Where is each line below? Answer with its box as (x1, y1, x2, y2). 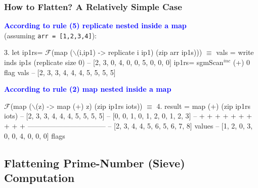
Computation (4, 170, 75, 185)
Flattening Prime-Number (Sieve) (4, 155, 185, 170)
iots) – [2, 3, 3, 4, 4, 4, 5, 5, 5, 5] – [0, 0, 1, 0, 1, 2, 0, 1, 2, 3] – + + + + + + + (4, 110, 252, 121)
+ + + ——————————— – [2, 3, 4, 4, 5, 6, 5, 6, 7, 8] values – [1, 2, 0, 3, (4, 120, 253, 131)
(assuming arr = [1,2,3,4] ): (4, 30, 97, 40)
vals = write (216, 47, 254, 57)
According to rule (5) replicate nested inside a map (4, 20, 187, 31)
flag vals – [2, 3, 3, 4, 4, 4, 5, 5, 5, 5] (4, 67, 116, 77)
